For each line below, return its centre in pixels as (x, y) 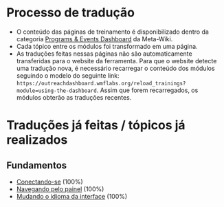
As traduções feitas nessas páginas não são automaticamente (104, 54)
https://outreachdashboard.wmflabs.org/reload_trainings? (101, 83)
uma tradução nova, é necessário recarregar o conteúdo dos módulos (115, 68)
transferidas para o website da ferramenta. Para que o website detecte (116, 61)
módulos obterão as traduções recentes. (74, 97)
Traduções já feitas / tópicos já (96, 126)
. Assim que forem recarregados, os (147, 90)
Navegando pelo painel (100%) (60, 189)
